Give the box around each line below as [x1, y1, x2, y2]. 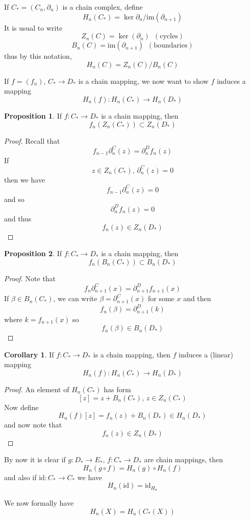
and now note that [4, 419, 62, 430]
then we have [4, 174, 45, 185]
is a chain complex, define [62, 2, 143, 12]
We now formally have [4, 498, 74, 508]
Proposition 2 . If [4, 248, 62, 259]
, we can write [53, 293, 97, 304]
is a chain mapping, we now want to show [78, 75, 209, 86]
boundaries [154, 42, 188, 50]
